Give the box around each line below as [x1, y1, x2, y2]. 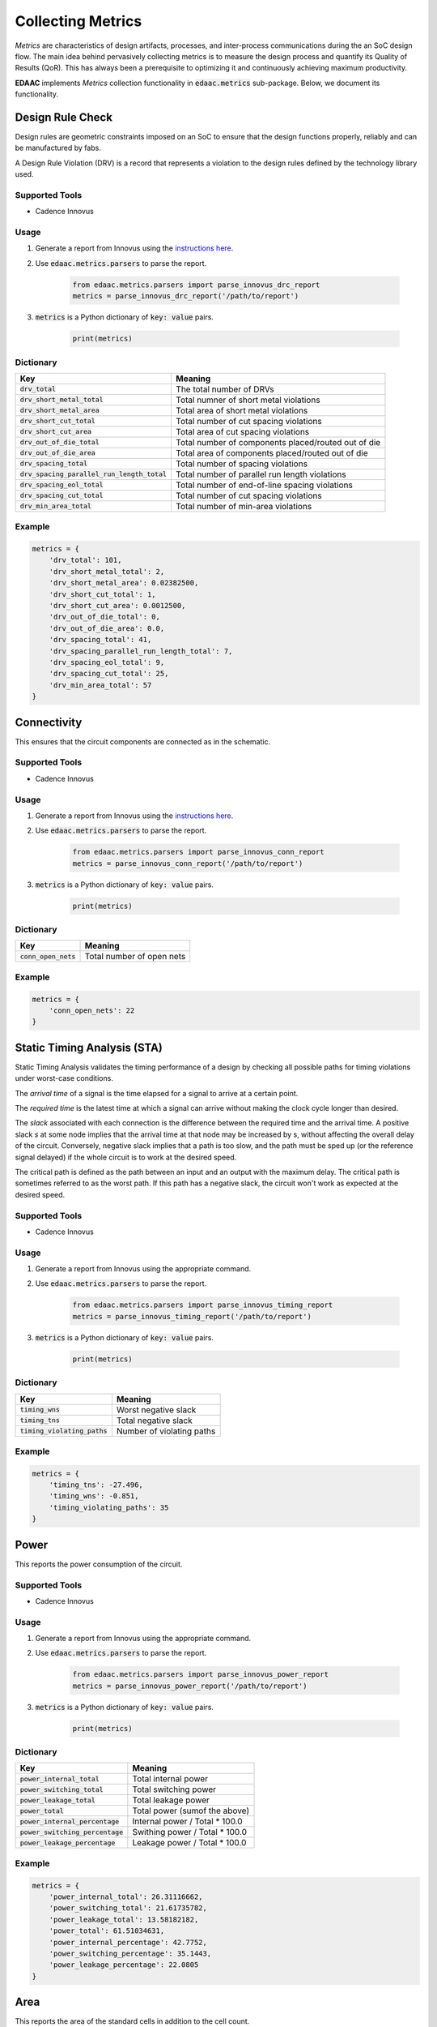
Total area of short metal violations [175, 405, 308, 416]
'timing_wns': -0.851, [49, 1492, 139, 1501]
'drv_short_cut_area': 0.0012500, [49, 601, 186, 611]
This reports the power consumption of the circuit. [15, 1559, 183, 1569]
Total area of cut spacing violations [175, 426, 310, 437]
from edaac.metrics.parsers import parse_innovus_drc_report [72, 280, 320, 289]
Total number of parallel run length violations [175, 469, 347, 480]
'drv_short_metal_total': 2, [49, 567, 165, 576]
